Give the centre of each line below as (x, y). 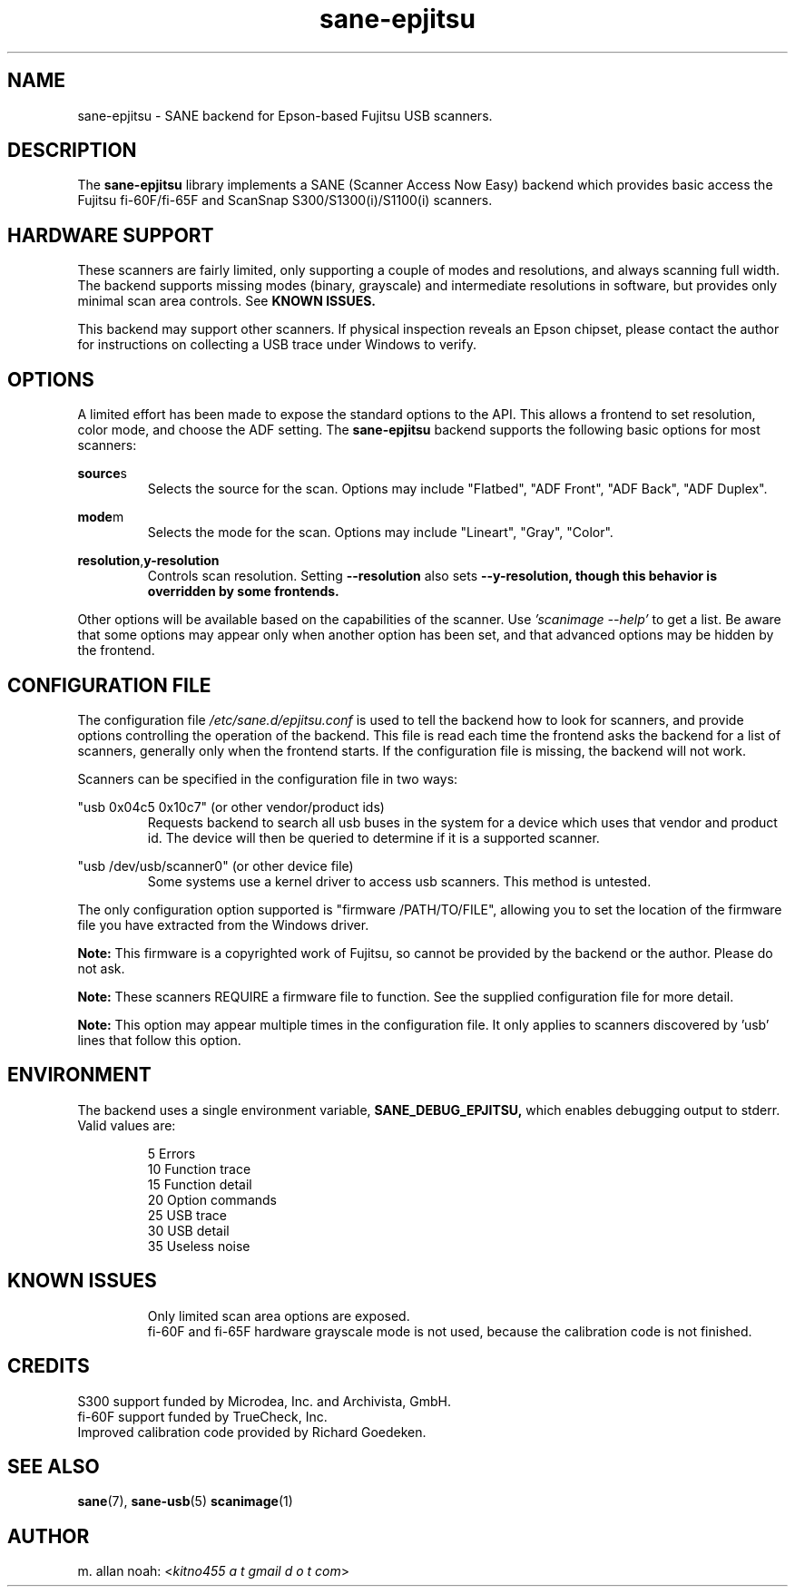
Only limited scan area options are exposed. (279, 1315)
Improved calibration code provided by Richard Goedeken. (252, 1432)
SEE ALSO (54, 1466)
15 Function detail (200, 1184)
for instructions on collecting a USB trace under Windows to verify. (277, 345)
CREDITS (49, 1366)
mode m (101, 517)
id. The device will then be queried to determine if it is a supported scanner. (373, 837)
